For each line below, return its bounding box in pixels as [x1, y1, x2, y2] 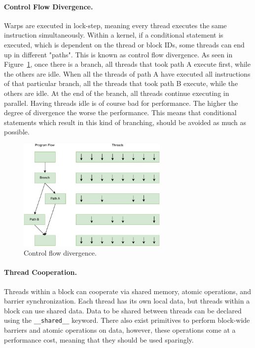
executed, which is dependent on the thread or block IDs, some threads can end [4, 39, 245, 49]
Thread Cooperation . [4, 267, 77, 277]
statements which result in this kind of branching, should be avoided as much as [4, 117, 247, 127]
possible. [4, 127, 30, 137]
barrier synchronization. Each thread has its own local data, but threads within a [4, 296, 250, 306]
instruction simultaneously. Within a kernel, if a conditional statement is [4, 30, 223, 40]
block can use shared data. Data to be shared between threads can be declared [4, 305, 242, 315]
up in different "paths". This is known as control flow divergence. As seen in [4, 49, 233, 59]
